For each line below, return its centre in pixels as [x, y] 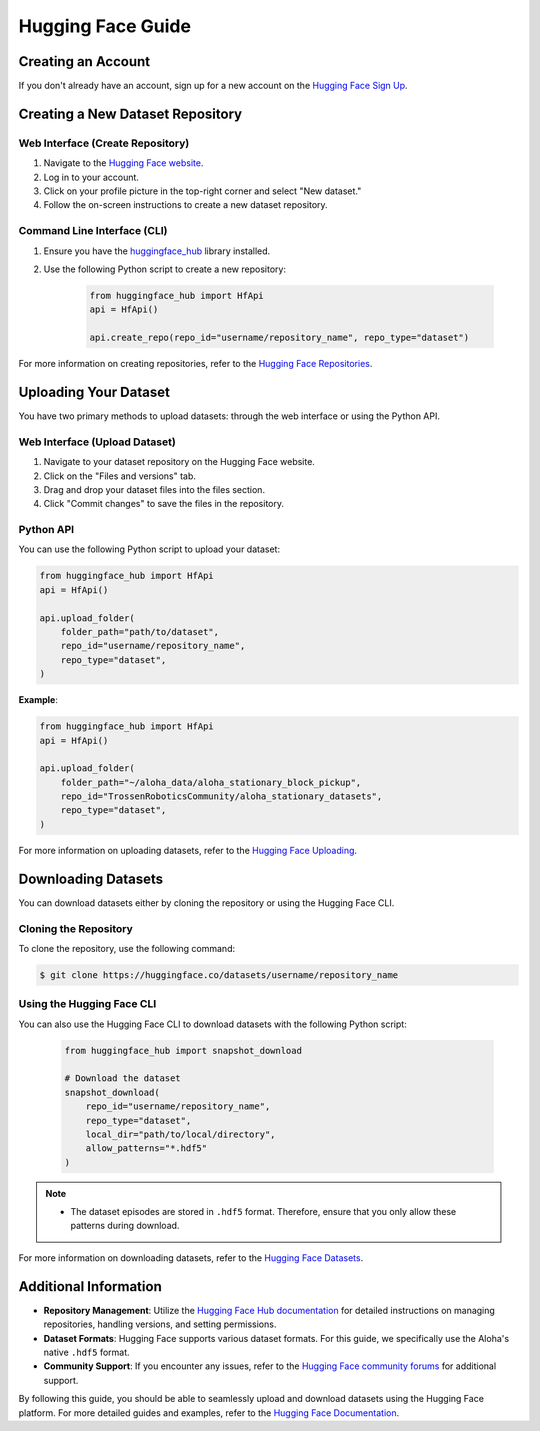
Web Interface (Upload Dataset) [97, 442]
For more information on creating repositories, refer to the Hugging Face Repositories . [195, 364]
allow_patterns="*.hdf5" [146, 1148]
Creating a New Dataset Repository [130, 113]
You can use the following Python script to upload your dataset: [149, 549]
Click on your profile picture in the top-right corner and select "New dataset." [202, 191]
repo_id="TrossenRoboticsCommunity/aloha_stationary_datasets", [221, 796]
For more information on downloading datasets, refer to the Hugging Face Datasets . [191, 1257]
